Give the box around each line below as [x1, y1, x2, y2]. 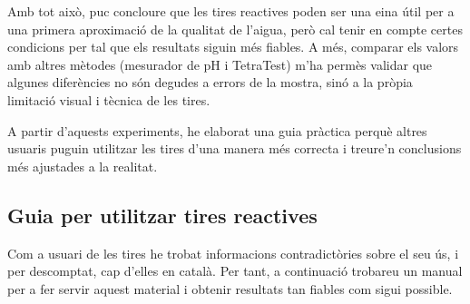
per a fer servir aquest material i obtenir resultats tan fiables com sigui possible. [7, 279, 453, 298]
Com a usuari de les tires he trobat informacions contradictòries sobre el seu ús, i [7, 243, 459, 262]
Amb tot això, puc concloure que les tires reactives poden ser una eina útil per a [7, 2, 455, 20]
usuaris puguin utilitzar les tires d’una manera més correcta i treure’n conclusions [7, 139, 462, 158]
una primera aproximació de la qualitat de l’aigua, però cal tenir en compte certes [7, 19, 463, 38]
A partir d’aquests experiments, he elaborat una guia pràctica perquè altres [7, 121, 427, 140]
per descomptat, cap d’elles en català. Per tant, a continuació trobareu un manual [7, 261, 463, 280]
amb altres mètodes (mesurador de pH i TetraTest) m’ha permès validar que [7, 54, 433, 74]
